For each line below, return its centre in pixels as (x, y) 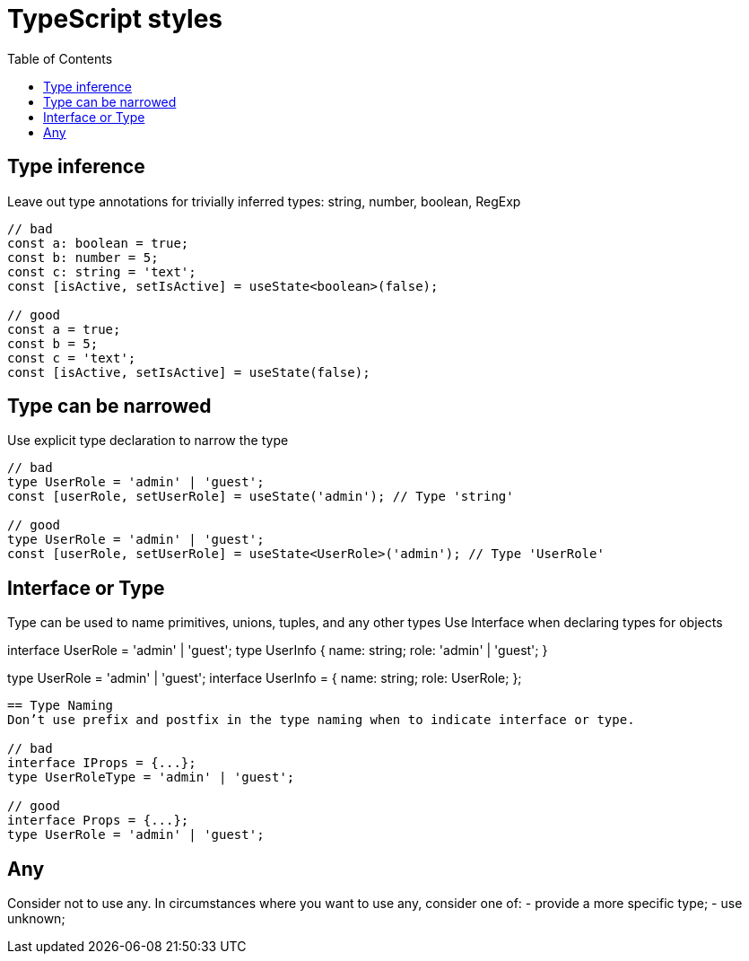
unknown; (36, 919)
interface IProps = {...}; (102, 763)
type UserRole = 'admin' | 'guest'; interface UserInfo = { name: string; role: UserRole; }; (265, 678)
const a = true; (64, 329)
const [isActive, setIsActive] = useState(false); (189, 372)
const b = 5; (53, 343)
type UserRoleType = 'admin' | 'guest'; (151, 778)
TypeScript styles (115, 19)
